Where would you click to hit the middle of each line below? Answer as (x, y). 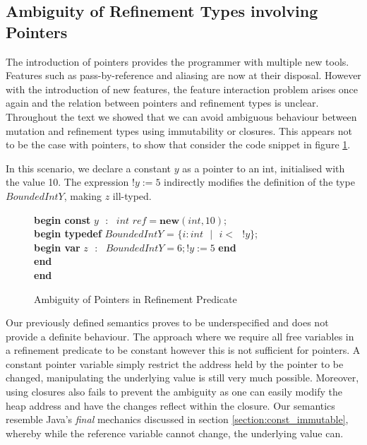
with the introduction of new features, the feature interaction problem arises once (182, 89)
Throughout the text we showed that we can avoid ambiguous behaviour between (181, 116)
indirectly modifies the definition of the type (259, 182)
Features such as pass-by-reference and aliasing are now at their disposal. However (183, 75)
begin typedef (68, 233)
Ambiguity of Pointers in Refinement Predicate (136, 298)
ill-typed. (132, 195)
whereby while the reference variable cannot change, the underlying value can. (175, 433)
